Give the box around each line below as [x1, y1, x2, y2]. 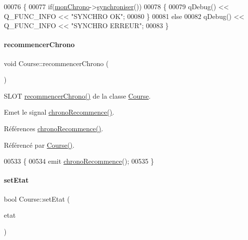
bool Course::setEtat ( [4, 193, 70, 204]
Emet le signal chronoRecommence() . [4, 107, 115, 117]
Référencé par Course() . [4, 139, 75, 150]
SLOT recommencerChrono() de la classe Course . [4, 90, 151, 101]
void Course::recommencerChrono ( [4, 58, 109, 68]
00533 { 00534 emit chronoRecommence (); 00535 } [4, 156, 154, 166]
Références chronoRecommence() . [4, 123, 103, 133]
